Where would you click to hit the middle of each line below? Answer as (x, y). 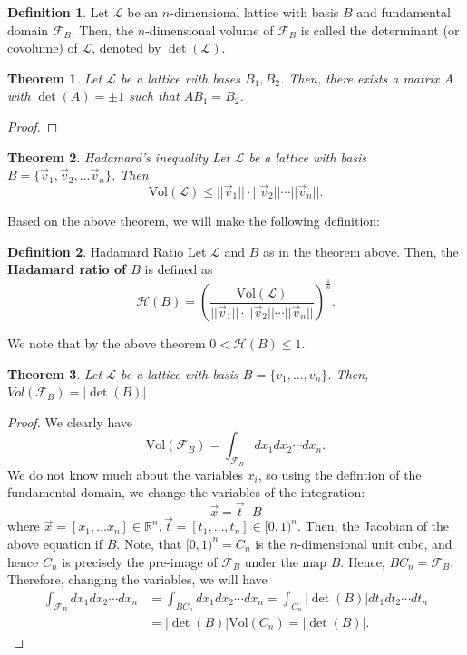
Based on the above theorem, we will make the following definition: (194, 220)
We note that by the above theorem (107, 343)
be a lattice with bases (180, 78)
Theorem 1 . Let (55, 78)
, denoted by (126, 48)
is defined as (179, 269)
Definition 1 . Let (58, 12)
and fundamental (404, 12)
